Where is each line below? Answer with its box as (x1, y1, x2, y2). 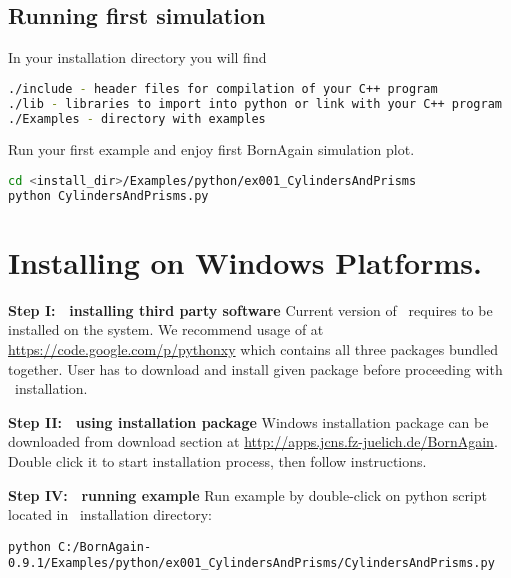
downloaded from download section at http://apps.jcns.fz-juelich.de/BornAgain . (8, 431, 498, 452)
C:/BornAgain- (58, 539, 152, 554)
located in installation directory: (8, 504, 212, 525)
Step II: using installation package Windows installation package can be (8, 411, 489, 432)
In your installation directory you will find (8, 47, 267, 68)
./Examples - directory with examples (8, 111, 266, 126)
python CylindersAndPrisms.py (8, 188, 209, 203)
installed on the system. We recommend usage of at (8, 319, 324, 340)
